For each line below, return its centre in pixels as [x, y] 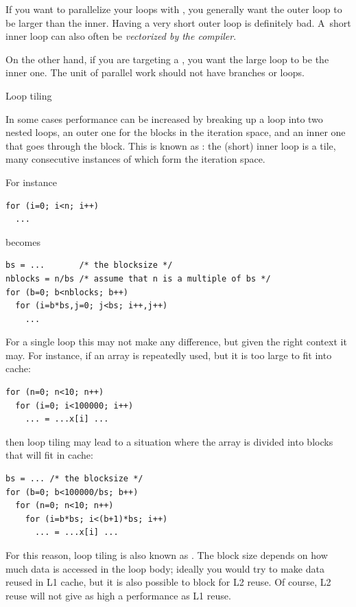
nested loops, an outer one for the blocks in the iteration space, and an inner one [176, 132]
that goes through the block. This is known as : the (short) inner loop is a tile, [171, 145]
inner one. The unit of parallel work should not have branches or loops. [155, 72]
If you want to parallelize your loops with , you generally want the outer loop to [174, 9]
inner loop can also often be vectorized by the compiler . [121, 36]
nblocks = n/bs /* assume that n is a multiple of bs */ [138, 278]
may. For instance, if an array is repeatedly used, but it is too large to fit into [169, 355]
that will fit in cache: [49, 455]
